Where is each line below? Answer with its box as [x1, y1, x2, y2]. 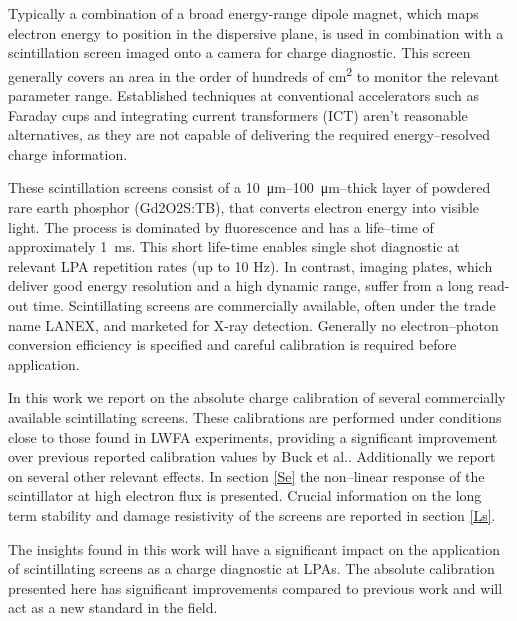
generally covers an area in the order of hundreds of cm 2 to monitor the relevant [8, 62, 500, 86]
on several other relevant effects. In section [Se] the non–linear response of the [8, 465, 485, 486]
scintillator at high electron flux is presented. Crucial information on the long [8, 485, 482, 506]
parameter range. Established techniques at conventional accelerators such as [8, 85, 479, 106]
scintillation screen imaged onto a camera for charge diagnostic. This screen [8, 42, 471, 63]
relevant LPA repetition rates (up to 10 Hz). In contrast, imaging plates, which [8, 255, 493, 276]
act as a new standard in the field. [8, 597, 218, 618]
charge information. [8, 143, 128, 164]
